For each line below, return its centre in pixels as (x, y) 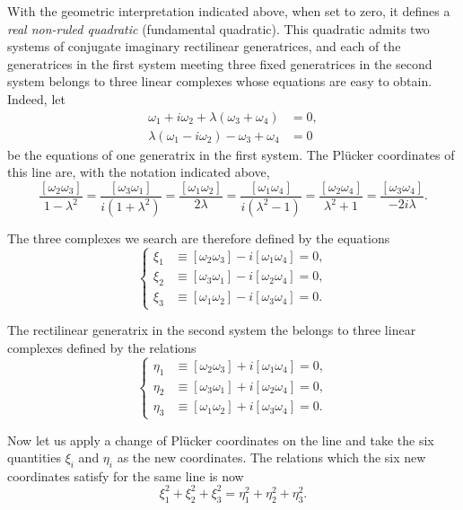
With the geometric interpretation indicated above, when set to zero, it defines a (229, 11)
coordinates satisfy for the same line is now (126, 475)
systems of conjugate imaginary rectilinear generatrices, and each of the (204, 46)
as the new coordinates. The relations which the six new (271, 457)
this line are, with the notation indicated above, (139, 172)
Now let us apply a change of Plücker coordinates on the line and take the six (221, 440)
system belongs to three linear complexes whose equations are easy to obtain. (220, 81)
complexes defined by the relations (102, 347)
